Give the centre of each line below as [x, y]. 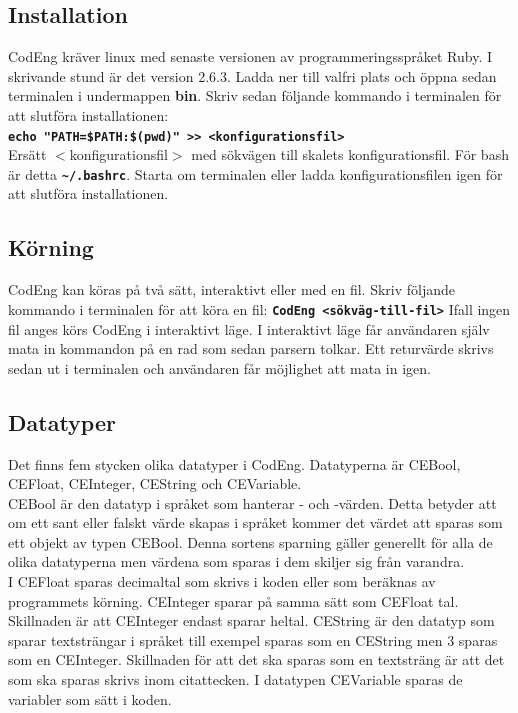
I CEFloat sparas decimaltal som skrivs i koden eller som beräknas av [222, 581]
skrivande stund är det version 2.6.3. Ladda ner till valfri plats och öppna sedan [252, 75]
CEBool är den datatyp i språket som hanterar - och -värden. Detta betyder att [252, 502]
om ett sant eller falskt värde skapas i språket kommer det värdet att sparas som [255, 522]
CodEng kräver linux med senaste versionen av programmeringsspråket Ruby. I [250, 56]
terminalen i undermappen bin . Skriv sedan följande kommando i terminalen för [255, 95]
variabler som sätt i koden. [90, 698]
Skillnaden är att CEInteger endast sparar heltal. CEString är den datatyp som [251, 620]
